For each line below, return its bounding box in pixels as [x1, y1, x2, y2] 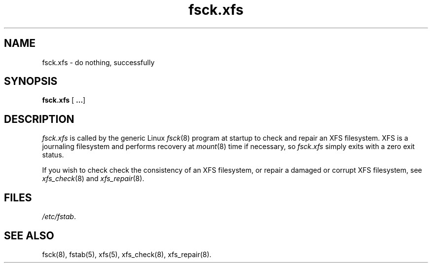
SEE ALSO [4, 229, 54, 242]
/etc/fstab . [42, 212, 76, 221]
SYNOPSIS [4, 75, 58, 88]
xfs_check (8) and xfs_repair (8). [42, 174, 144, 183]
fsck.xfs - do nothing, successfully [42, 58, 155, 67]
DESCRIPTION [4, 113, 74, 125]
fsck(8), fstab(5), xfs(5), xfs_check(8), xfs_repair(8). [42, 250, 212, 259]
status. [42, 151, 64, 159]
